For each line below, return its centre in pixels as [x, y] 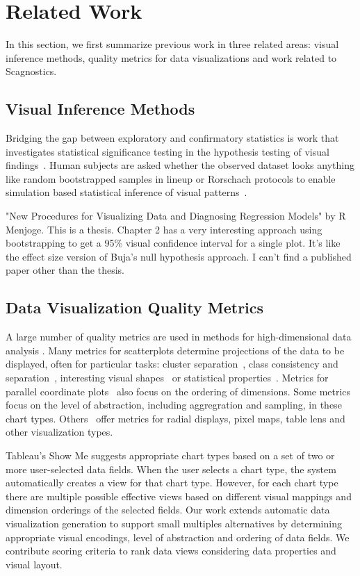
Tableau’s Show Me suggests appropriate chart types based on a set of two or [170, 455]
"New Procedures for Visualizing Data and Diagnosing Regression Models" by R [176, 216]
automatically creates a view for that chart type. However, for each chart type [172, 483]
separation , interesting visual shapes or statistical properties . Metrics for [167, 378]
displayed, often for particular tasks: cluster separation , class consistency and [172, 364]
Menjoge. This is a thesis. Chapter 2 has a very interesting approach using [164, 229]
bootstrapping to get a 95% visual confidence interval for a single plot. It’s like [173, 243]
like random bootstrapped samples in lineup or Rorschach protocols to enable [171, 178]
